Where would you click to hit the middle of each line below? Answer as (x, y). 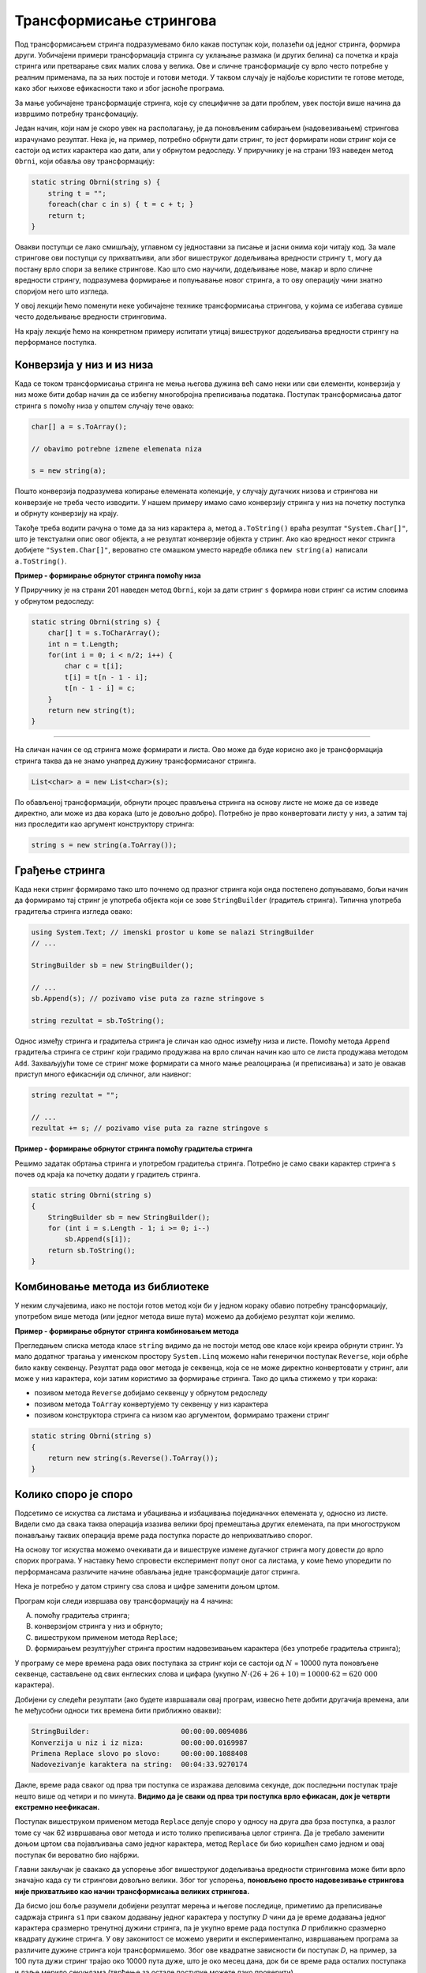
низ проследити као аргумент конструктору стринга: (105, 824)
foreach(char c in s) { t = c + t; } (121, 204)
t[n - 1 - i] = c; (100, 688)
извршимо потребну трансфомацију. (77, 114)
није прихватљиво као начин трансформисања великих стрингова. (132, 1891)
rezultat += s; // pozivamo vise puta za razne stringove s (150, 1128)
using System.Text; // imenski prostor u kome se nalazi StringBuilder (173, 932)
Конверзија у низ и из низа (84, 364)
